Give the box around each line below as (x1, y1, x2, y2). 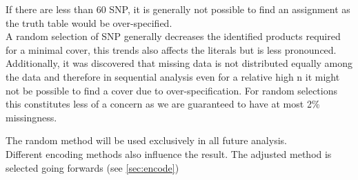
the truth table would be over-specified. (6, 15, 172, 30)
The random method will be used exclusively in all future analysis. (6, 133, 287, 148)
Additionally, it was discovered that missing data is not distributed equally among (6, 56, 353, 70)
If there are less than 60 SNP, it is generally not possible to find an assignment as (6, 2, 350, 16)
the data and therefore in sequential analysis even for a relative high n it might (6, 69, 340, 83)
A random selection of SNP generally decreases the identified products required (6, 29, 341, 43)
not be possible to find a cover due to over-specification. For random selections (6, 83, 337, 97)
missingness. (6, 110, 57, 124)
